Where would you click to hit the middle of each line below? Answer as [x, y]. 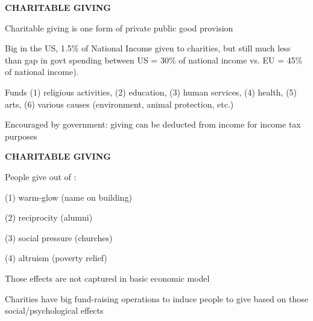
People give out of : [41, 176]
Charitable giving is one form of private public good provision [119, 28]
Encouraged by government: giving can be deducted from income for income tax [153, 124]
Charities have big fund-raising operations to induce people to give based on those [156, 298]
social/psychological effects [54, 310]
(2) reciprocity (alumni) [49, 217]
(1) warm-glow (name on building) [68, 197]
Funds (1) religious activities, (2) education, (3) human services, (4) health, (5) [151, 92]
